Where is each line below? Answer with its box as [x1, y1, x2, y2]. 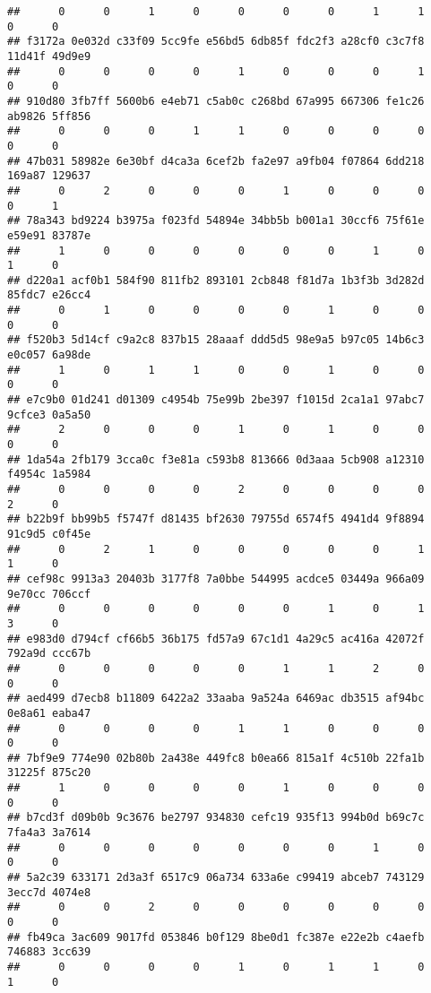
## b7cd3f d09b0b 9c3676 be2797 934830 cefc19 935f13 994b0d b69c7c [7, 811, 425, 825]
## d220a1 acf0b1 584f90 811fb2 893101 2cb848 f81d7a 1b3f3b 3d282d [7, 273, 425, 287]
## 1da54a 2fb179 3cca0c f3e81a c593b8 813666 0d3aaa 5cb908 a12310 [7, 453, 425, 466]
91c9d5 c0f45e [7, 527, 91, 540]
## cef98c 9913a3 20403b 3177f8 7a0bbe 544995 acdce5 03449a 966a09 [7, 572, 425, 585]
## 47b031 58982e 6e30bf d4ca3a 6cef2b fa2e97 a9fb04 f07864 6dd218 [7, 154, 425, 168]
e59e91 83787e [7, 229, 91, 242]
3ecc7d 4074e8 [7, 885, 91, 899]
